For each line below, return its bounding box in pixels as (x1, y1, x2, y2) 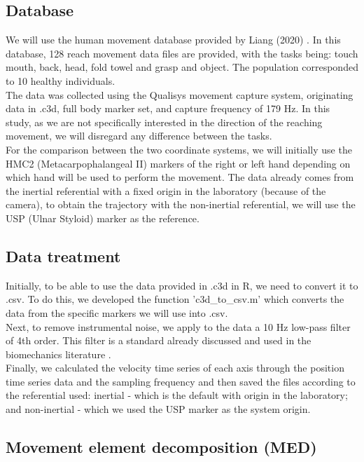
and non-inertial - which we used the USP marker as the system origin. (6, 402, 311, 416)
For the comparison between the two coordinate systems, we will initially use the (6, 142, 352, 156)
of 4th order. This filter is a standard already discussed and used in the (6, 333, 311, 348)
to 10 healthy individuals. (6, 73, 115, 88)
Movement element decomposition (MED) (6, 436, 317, 458)
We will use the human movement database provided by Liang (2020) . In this (6, 32, 341, 47)
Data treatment (6, 245, 121, 266)
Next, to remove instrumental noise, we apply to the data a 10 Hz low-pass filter (6, 319, 351, 334)
